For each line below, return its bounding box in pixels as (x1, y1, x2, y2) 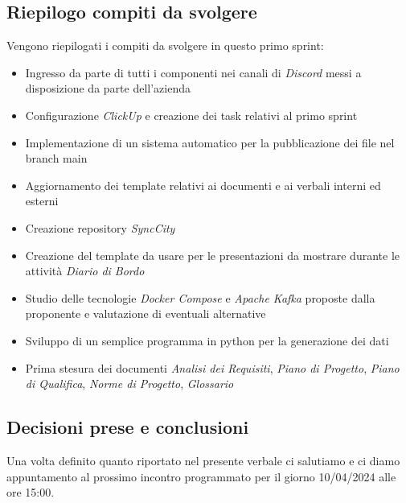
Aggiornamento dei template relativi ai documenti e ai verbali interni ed (25, 176, 381, 193)
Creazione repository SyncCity (25, 219, 175, 236)
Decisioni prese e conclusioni (6, 414, 249, 439)
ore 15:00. (6, 484, 55, 501)
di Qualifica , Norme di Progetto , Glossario (25, 375, 234, 392)
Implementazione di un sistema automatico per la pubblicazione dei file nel (25, 134, 395, 150)
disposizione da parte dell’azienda (25, 80, 191, 97)
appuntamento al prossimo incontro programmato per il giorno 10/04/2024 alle (6, 468, 396, 484)
